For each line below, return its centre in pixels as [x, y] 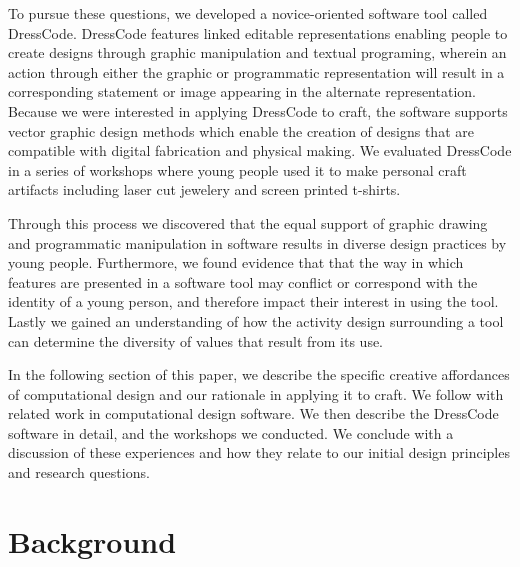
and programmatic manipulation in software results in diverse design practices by [257, 242]
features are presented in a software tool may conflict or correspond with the [243, 281]
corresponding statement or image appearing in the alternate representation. [242, 91]
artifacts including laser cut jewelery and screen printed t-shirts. [204, 189]
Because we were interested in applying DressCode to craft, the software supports [258, 110]
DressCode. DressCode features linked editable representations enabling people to [258, 32]
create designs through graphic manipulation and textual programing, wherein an [257, 52]
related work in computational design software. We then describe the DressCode [253, 413]
